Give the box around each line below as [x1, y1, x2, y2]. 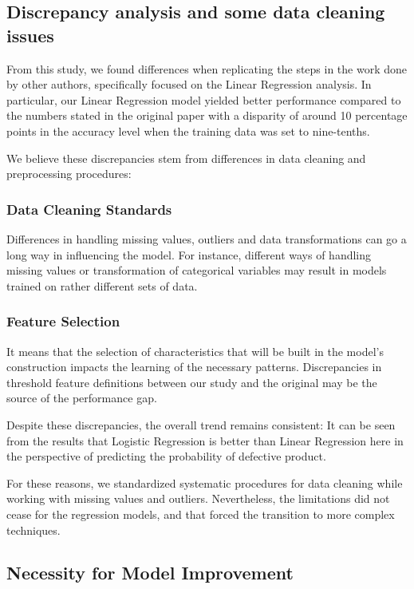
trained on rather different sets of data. [6, 277, 198, 294]
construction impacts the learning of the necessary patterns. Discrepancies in [6, 358, 382, 375]
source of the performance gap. [6, 389, 157, 406]
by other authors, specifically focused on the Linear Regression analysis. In [6, 76, 372, 93]
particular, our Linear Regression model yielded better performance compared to [6, 91, 401, 108]
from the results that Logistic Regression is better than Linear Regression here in [6, 432, 404, 449]
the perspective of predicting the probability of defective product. [6, 448, 326, 464]
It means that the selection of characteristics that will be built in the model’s [6, 342, 384, 359]
